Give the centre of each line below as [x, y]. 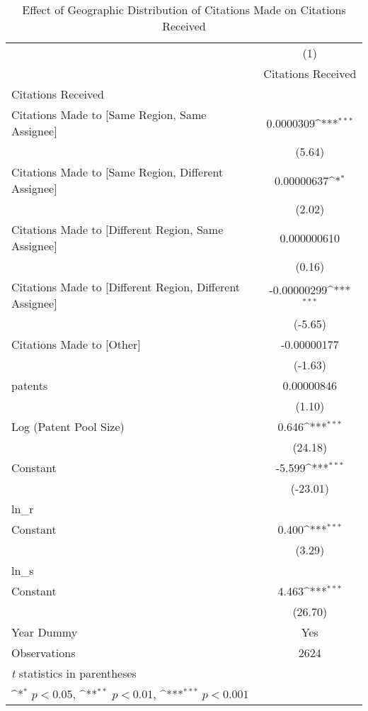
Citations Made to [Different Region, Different [126, 287]
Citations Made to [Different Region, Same [117, 229]
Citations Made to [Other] [76, 344]
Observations [44, 653]
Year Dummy [45, 632]
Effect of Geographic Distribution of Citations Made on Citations [184, 10]
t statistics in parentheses [74, 673]
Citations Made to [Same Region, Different [117, 172]
